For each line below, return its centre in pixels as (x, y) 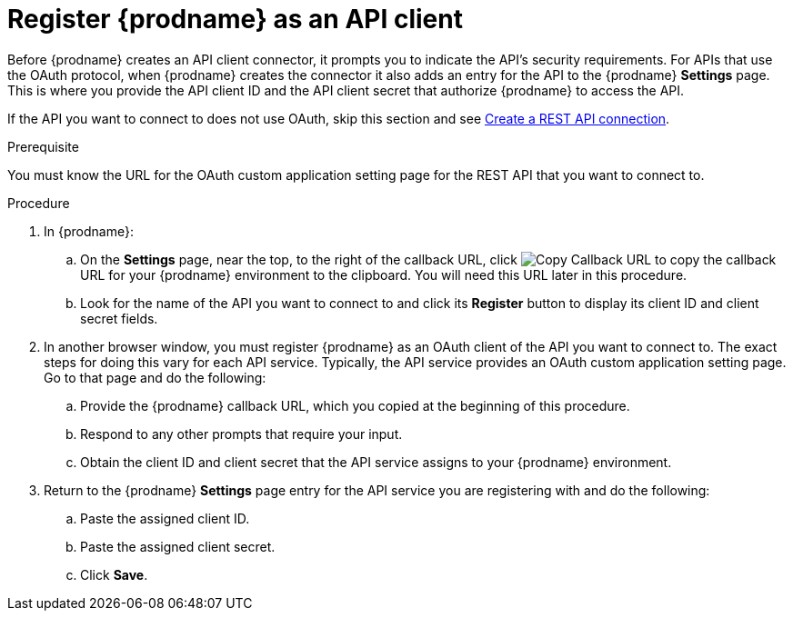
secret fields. (119, 318)
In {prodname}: (89, 231)
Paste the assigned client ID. (165, 518)
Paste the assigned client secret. (178, 546)
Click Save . (114, 574)
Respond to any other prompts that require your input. (241, 434)
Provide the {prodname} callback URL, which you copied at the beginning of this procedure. (355, 405)
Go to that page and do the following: (155, 377)
